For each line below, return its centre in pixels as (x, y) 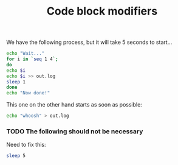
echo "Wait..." (26, 54)
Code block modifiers (102, 11)
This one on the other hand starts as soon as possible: (74, 105)
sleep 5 (16, 156)
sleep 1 (16, 82)
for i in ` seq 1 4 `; (33, 59)
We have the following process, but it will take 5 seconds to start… (89, 42)
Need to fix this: (26, 145)
